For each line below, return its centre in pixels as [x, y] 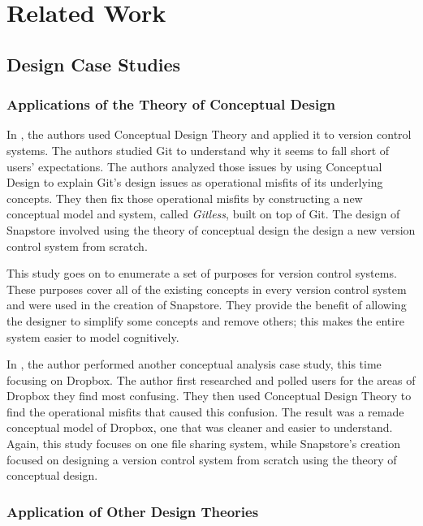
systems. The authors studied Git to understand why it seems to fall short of [198, 150]
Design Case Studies [94, 64]
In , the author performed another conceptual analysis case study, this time [194, 364]
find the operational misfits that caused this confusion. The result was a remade [205, 411]
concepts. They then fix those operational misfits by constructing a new [185, 198]
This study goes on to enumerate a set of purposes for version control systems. [202, 273]
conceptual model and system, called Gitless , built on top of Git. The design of [203, 214]
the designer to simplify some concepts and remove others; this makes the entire [205, 320]
